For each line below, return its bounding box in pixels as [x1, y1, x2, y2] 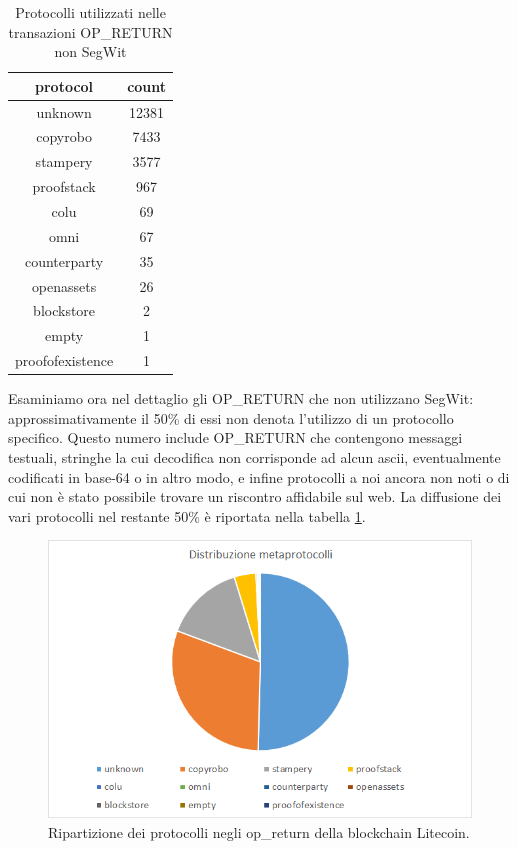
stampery [35, 151, 93, 172]
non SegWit [54, 41, 127, 62]
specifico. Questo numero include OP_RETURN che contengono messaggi [8, 427, 463, 448]
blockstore [33, 300, 96, 321]
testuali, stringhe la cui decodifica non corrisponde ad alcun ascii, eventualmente [8, 446, 501, 467]
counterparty [24, 250, 104, 271]
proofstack [32, 176, 96, 197]
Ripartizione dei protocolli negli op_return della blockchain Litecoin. [48, 821, 470, 842]
